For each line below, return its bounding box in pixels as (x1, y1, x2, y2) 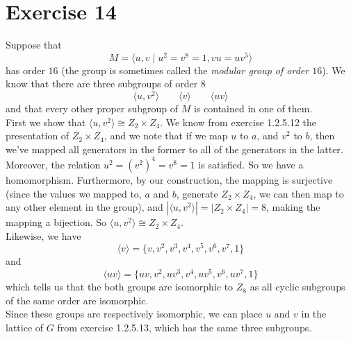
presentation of (6, 128, 70, 143)
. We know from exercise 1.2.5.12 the (160, 114, 317, 129)
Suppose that (6, 37, 62, 52)
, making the (266, 200, 320, 214)
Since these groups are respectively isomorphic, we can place (6, 306, 263, 321)
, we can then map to (253, 186, 344, 200)
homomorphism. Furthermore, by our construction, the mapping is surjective (6, 172, 333, 186)
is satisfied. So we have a (198, 157, 304, 171)
